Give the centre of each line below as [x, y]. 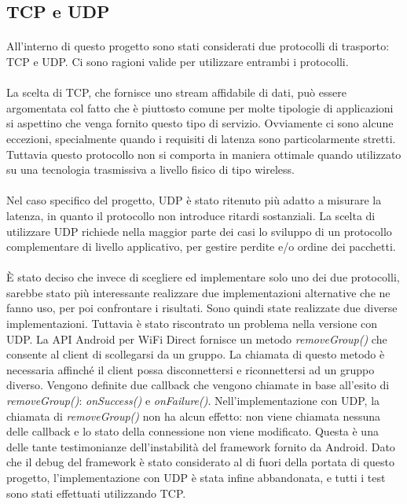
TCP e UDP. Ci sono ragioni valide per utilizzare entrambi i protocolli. [178, 61]
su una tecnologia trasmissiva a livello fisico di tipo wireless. [150, 169]
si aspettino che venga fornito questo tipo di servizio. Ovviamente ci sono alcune [200, 123]
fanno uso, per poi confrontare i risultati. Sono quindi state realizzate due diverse [202, 308]
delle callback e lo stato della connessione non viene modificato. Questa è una [192, 431]
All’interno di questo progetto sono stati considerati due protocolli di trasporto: [198, 46]
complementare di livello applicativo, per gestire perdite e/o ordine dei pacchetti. [201, 246]
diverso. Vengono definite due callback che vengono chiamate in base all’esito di [198, 385]
